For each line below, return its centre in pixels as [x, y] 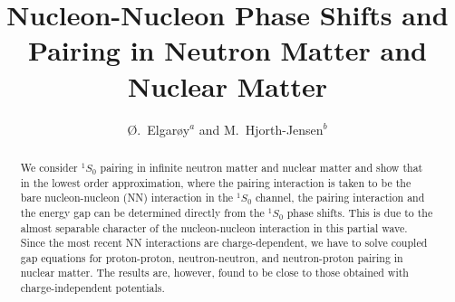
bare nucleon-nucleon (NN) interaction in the [127, 198]
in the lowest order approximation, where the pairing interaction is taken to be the [216, 182]
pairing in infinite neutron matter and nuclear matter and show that [261, 167]
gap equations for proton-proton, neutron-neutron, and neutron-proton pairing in [212, 257]
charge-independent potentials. [92, 288]
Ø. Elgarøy [159, 129]
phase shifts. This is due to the [360, 212]
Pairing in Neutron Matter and [227, 50]
